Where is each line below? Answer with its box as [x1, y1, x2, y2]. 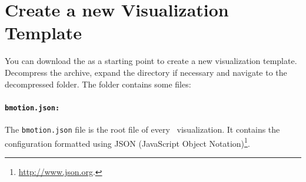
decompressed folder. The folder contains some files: [5, 77, 191, 90]
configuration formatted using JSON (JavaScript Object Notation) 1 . [5, 135, 250, 149]
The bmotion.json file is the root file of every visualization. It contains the [5, 123, 280, 135]
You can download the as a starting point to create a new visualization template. [5, 55, 297, 67]
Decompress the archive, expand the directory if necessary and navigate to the [5, 66, 287, 78]
